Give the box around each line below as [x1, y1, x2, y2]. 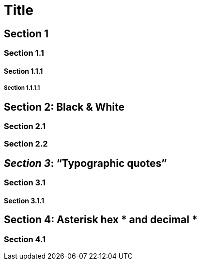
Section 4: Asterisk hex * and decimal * [4, 214, 198, 226]
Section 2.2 [4, 139, 48, 149]
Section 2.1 [4, 121, 46, 131]
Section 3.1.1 [4, 196, 44, 205]
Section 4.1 [4, 234, 46, 244]
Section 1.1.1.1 [4, 84, 40, 92]
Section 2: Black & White [4, 100, 125, 113]
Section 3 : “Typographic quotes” [4, 157, 167, 169]
